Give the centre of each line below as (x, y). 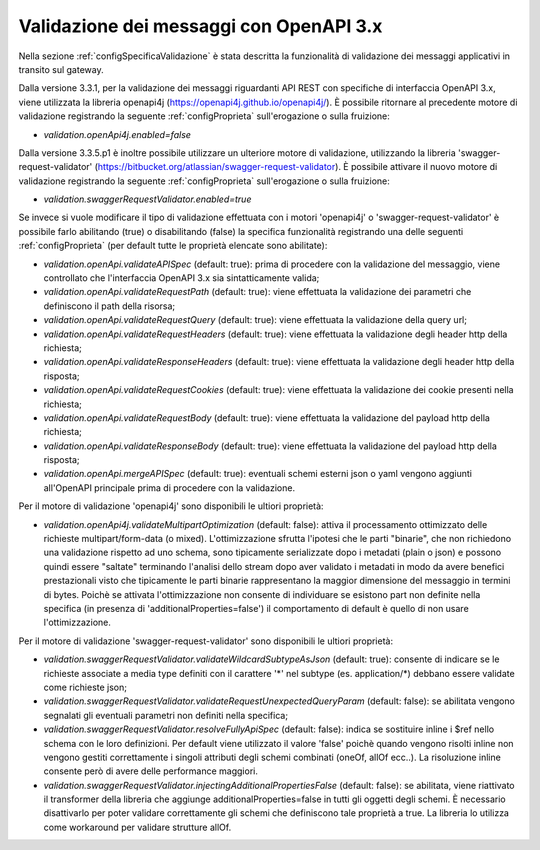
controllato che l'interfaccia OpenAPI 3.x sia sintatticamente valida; (181, 278)
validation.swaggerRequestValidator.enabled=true (147, 199)
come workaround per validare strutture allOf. (137, 827)
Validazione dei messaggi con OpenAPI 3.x (200, 26)
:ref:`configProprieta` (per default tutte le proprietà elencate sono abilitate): (173, 246)
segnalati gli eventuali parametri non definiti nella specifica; (166, 715)
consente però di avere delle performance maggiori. (151, 771)
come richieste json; (85, 687)
